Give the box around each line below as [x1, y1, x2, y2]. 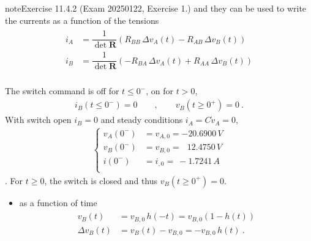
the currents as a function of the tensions [5, 13, 159, 26]
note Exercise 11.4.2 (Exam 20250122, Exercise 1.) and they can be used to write [5, 2, 307, 14]
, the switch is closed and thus [44, 174, 158, 187]
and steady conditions [100, 113, 183, 126]
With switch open [5, 113, 72, 126]
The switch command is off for [5, 84, 119, 97]
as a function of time [19, 196, 97, 209]
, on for [146, 84, 174, 97]
